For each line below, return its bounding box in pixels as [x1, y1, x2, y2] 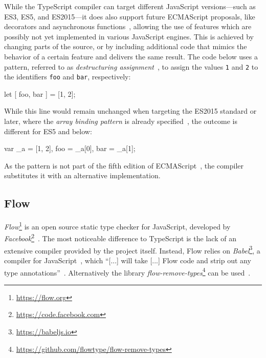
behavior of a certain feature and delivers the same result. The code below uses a [4, 51, 258, 61]
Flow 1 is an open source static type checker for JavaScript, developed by [4, 220, 231, 231]
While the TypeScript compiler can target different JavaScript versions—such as [4, 1, 256, 11]
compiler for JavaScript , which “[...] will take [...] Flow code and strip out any [4, 255, 251, 265]
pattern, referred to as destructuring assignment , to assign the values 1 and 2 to [4, 61, 258, 72]
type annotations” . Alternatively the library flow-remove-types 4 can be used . [4, 265, 251, 278]
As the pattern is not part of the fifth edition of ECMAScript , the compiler [4, 160, 243, 171]
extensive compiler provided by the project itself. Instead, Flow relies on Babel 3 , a [4, 243, 260, 256]
